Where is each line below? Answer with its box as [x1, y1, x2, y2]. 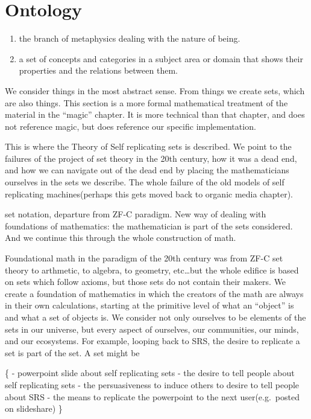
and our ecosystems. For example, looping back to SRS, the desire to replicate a [5, 334, 300, 347]
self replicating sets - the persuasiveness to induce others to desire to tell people [5, 378, 300, 391]
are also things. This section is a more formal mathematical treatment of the [5, 96, 288, 109]
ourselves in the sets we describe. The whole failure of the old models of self [5, 176, 284, 188]
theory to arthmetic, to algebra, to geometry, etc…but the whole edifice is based [5, 263, 299, 276]
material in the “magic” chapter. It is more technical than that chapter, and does [5, 108, 305, 121]
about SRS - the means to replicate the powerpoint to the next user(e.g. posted [5, 390, 300, 403]
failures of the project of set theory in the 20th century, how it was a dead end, [5, 152, 297, 164]
